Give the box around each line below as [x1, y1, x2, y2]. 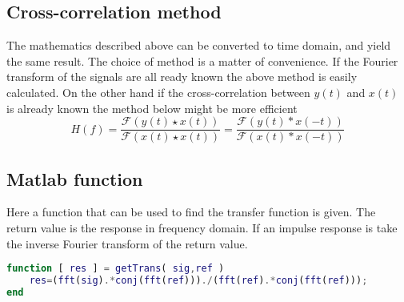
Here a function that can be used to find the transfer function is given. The [6, 203, 376, 220]
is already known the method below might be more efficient [6, 99, 298, 116]
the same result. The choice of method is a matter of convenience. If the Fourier [6, 52, 398, 69]
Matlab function [6, 166, 143, 191]
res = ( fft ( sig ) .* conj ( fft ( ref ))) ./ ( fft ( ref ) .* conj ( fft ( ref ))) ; [29, 275, 368, 287]
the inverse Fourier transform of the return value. [6, 235, 248, 252]
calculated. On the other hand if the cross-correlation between [6, 83, 310, 100]
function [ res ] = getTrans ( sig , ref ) [6, 263, 225, 275]
